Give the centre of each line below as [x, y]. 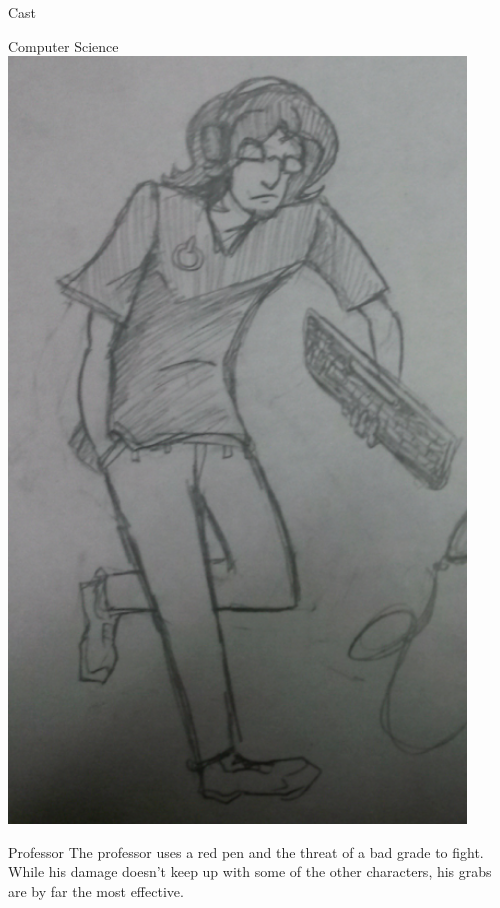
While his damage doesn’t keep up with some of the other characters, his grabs [250, 871]
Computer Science [63, 45]
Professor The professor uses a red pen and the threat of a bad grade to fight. [246, 851]
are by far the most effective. [96, 890]
